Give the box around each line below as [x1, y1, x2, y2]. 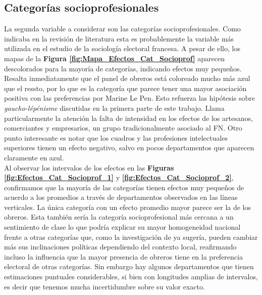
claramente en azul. [4, 152, 64, 162]
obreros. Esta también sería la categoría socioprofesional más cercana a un [4, 212, 234, 222]
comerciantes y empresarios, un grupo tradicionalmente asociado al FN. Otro [4, 122, 242, 133]
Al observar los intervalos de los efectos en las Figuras [4, 162, 174, 173]
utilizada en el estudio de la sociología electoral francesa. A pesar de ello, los [4, 43, 240, 54]
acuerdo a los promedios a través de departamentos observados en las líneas [4, 192, 238, 202]
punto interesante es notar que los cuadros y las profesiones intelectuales [4, 132, 228, 143]
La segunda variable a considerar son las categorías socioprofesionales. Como [4, 23, 241, 34]
